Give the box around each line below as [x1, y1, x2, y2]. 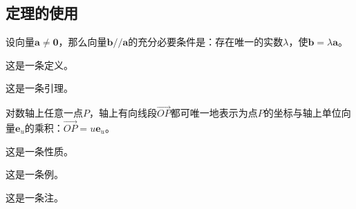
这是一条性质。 [6, 143, 73, 158]
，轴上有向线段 [89, 106, 157, 120]
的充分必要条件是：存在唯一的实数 [128, 34, 283, 49]
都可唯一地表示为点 [170, 106, 258, 120]
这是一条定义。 [6, 57, 73, 72]
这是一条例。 [6, 167, 64, 181]
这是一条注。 [6, 190, 64, 204]
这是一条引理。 [6, 81, 73, 95]
